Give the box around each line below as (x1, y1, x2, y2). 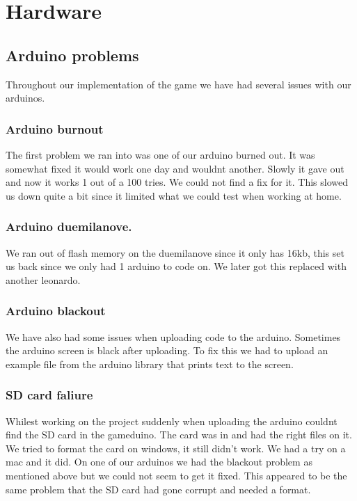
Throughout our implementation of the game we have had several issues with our (6, 77, 351, 91)
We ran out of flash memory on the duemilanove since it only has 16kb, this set (6, 245, 344, 260)
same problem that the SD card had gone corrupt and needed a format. (6, 482, 311, 496)
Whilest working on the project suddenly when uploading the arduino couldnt (6, 413, 338, 428)
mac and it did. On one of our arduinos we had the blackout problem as (6, 454, 312, 469)
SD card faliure (6, 386, 93, 404)
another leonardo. (6, 272, 81, 287)
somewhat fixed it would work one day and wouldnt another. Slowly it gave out (6, 161, 344, 175)
